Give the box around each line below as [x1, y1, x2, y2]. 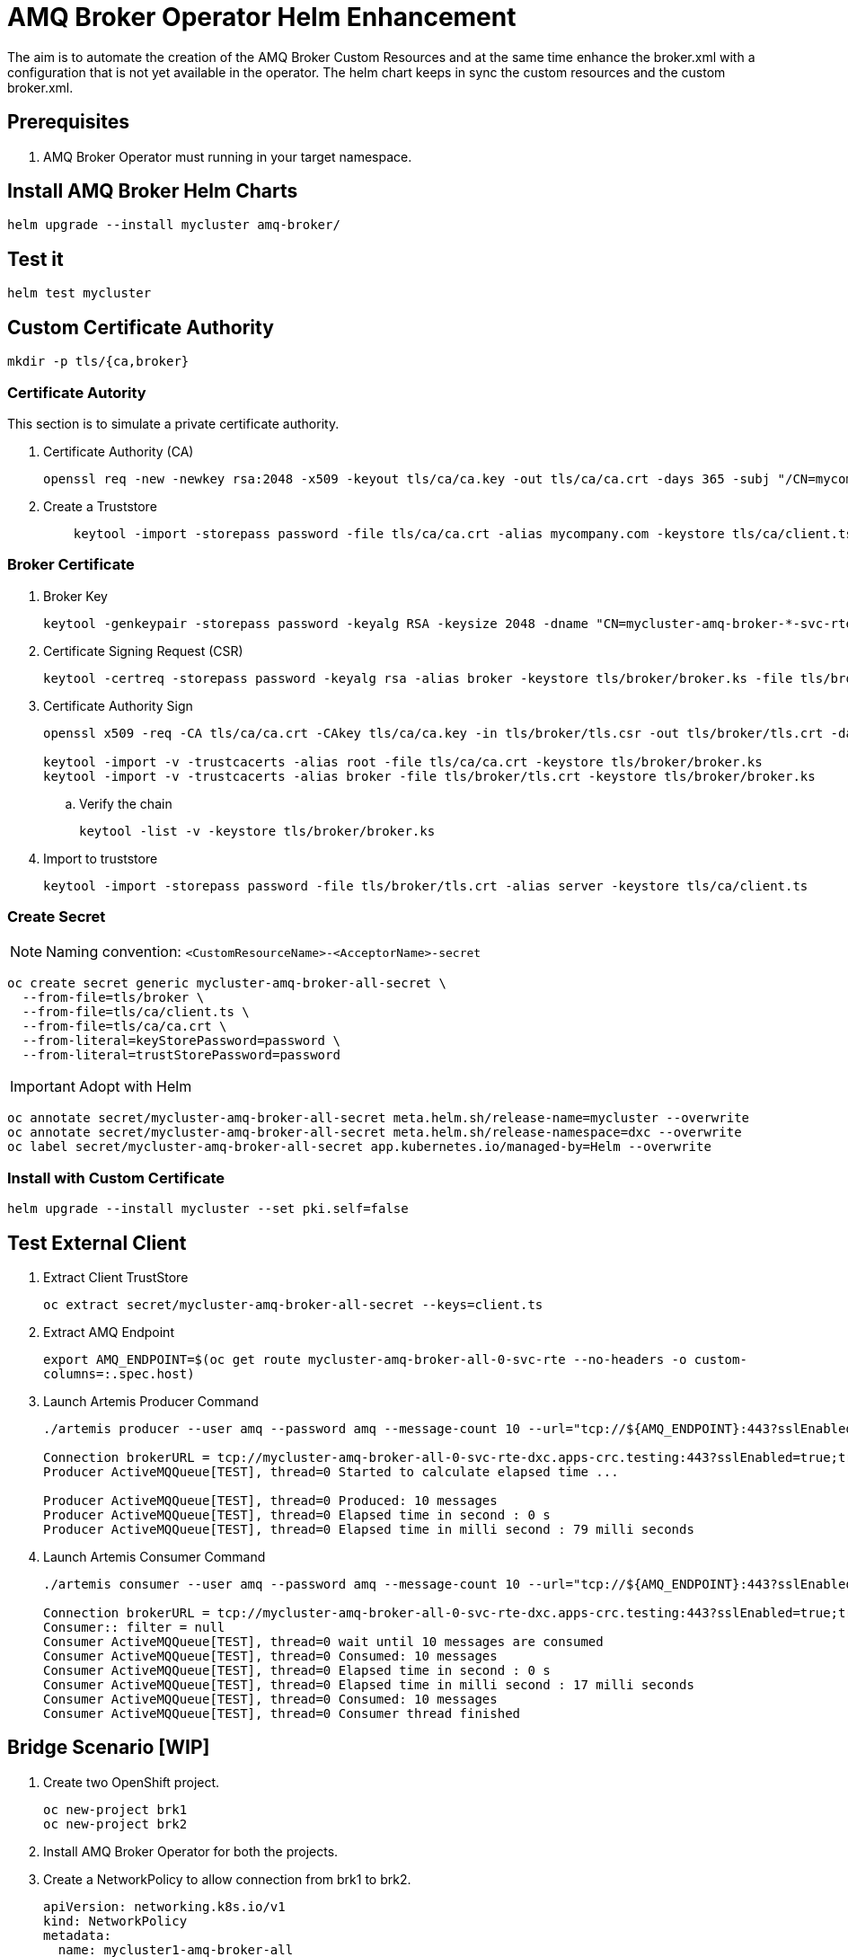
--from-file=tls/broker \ [22, 990, 205, 1005]
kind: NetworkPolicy [43, 1913, 188, 1928]
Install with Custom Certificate [7, 1168, 225, 1187]
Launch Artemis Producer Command [43, 1393, 259, 1409]
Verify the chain [79, 795, 172, 811]
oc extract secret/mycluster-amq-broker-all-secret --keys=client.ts [43, 1297, 543, 1312]
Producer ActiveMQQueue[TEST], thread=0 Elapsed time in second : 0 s [43, 1507, 551, 1522]
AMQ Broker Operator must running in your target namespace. [43, 148, 412, 164]
